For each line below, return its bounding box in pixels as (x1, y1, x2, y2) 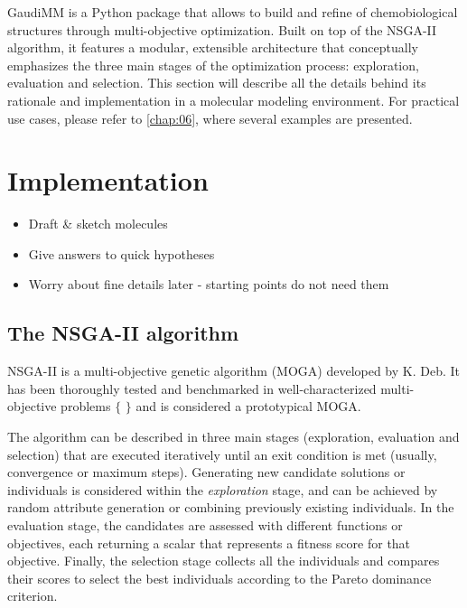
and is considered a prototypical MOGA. (135, 397, 361, 416)
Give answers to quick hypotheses (28, 244, 215, 263)
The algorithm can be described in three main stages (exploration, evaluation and (7, 427, 460, 446)
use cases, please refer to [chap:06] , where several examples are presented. (7, 108, 413, 127)
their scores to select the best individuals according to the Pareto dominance (7, 568, 432, 587)
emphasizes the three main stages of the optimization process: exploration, (7, 55, 419, 74)
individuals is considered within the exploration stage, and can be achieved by (7, 480, 438, 499)
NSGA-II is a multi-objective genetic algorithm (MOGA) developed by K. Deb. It (7, 361, 461, 380)
